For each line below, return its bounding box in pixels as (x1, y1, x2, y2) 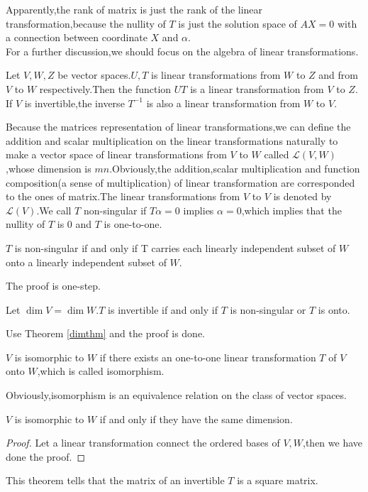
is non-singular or (230, 302, 306, 317)
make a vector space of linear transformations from (6, 147, 227, 162)
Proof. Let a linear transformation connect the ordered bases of (6, 435, 280, 450)
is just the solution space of (178, 16, 297, 31)
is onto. (318, 302, 350, 317)
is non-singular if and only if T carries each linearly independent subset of (14, 240, 336, 255)
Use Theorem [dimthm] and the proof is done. (6, 326, 206, 341)
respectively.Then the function (39, 81, 172, 96)
